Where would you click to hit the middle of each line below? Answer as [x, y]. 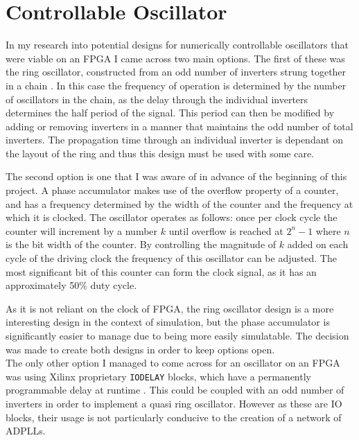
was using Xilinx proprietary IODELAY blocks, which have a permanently [158, 376]
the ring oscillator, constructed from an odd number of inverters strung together [176, 72]
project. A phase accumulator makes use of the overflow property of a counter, [172, 190]
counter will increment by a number [82, 230]
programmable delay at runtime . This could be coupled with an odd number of [175, 390]
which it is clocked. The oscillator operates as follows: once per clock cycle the [172, 217]
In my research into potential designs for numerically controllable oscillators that [177, 45]
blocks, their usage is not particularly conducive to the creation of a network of [174, 417]
